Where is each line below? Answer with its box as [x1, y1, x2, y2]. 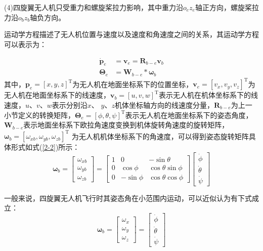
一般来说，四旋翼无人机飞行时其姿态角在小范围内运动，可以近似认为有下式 [4, 192, 252, 203]
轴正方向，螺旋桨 [195, 2, 252, 12]
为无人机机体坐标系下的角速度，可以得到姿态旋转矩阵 [71, 131, 249, 141]
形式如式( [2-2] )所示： [11, 142, 80, 152]
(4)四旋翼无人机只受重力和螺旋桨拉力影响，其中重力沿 [4, 2, 183, 12]
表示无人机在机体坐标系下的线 [158, 90, 258, 100]
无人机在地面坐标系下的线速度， [4, 90, 110, 100]
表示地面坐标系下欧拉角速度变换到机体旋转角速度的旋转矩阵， [23, 119, 229, 130]
